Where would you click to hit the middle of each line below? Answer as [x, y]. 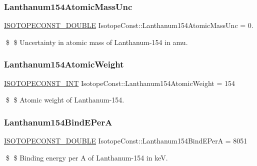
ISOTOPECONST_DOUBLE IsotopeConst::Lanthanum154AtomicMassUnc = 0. [129, 25]
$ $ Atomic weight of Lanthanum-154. [65, 100]
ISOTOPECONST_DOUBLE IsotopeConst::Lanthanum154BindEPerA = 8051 [126, 141]
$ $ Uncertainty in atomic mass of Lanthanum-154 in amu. [97, 42]
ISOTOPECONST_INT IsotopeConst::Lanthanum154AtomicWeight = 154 [119, 83]
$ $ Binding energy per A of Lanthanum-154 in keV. [87, 157]
